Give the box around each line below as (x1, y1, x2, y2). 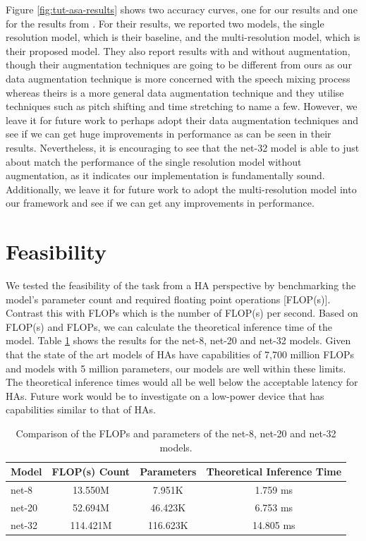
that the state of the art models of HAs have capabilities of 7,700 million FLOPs (6, 347, 355, 361)
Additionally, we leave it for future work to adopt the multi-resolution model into (6, 181, 357, 196)
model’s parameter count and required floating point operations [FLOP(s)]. (6, 291, 331, 306)
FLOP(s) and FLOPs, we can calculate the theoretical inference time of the (6, 319, 332, 334)
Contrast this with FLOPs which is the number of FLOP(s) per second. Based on (6, 305, 358, 320)
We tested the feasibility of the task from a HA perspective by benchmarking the (6, 278, 356, 293)
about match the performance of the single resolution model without (6, 154, 302, 169)
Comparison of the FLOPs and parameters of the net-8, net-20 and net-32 (16, 425, 336, 440)
